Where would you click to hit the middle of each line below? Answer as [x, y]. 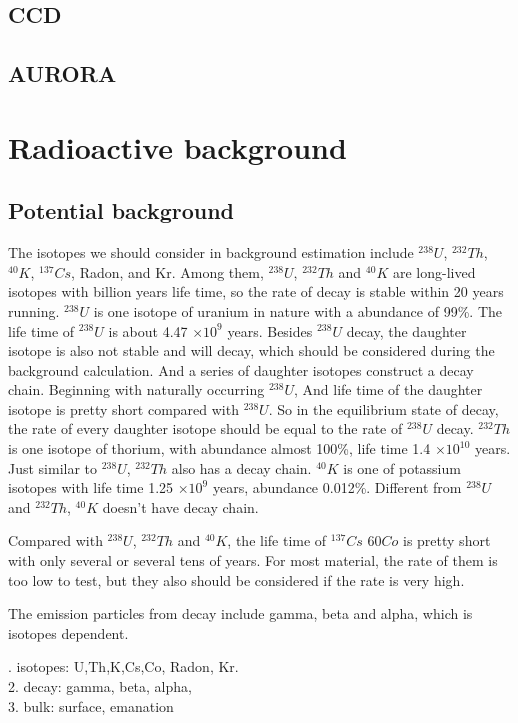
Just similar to [53, 467]
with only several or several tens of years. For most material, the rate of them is [253, 560]
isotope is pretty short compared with [123, 408]
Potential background [121, 210]
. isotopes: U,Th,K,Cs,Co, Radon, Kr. [123, 666]
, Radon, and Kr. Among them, [167, 271]
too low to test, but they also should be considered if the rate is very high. [236, 579]
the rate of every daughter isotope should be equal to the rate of [205, 428]
